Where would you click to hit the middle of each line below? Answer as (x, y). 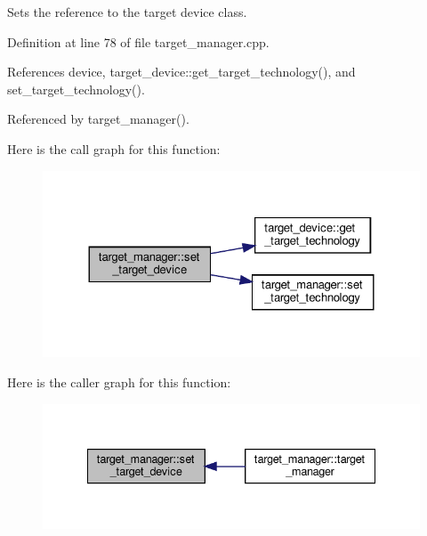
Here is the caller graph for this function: (119, 382)
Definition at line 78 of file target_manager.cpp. (138, 41)
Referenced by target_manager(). (98, 119)
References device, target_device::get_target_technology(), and (181, 72)
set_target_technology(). (76, 89)
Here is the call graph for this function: (114, 148)
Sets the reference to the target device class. (127, 12)
